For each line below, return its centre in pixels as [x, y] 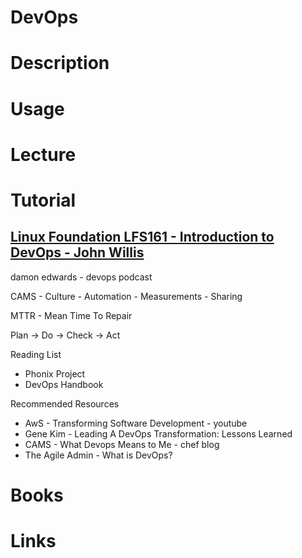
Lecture [43, 154]
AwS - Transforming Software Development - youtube [136, 423]
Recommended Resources [65, 403]
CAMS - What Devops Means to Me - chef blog [122, 444]
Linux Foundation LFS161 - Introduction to [142, 237]
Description [60, 63]
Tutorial [43, 200]
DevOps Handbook [64, 384]
